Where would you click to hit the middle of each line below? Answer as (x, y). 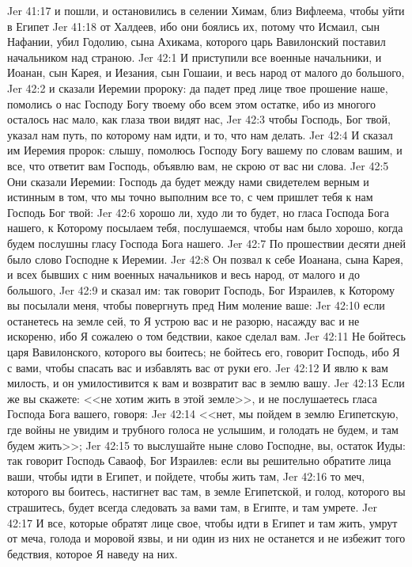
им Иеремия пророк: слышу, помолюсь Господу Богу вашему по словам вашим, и (205, 150)
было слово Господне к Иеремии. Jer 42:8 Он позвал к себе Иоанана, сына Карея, (205, 259)
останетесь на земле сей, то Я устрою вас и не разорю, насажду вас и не (183, 320)
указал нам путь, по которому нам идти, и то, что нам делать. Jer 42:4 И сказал (200, 134)
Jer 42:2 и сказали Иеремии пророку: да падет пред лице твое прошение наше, (198, 88)
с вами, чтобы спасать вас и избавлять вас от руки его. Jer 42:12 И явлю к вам (198, 367)
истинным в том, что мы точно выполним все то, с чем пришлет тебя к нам (190, 197)
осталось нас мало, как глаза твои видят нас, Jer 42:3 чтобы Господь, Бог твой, (199, 119)
